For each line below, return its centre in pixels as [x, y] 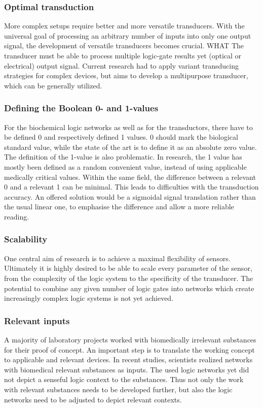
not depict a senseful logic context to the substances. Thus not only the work [124, 379]
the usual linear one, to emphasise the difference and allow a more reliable [119, 207]
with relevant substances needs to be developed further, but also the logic [118, 389]
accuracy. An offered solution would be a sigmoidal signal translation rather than [130, 196]
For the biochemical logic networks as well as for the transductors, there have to [128, 127]
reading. [17, 216]
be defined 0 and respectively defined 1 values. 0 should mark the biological [121, 137]
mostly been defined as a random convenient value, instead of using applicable [125, 166]
